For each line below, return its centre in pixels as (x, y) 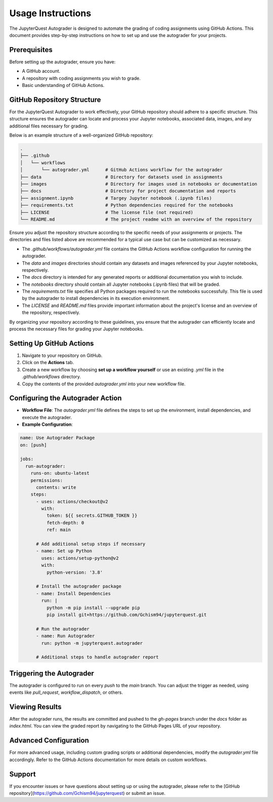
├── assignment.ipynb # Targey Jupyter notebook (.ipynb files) (116, 198)
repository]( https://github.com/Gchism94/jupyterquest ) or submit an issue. (87, 793)
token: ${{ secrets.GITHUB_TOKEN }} (92, 516)
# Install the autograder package (79, 586)
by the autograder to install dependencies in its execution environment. (96, 298)
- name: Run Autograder (65, 636)
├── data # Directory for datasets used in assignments (121, 177)
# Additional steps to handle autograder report (97, 657)
